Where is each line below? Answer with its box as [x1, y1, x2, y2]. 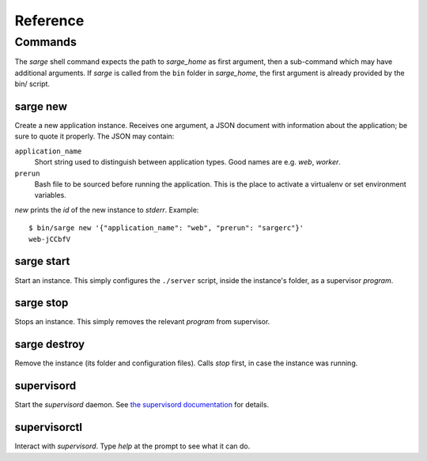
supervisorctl [14, 421, 83, 434]
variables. [34, 191, 66, 200]
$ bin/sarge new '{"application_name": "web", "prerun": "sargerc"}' [28, 224, 304, 232]
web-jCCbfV [28, 234, 71, 244]
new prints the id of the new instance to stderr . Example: [14, 205, 199, 214]
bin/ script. [14, 79, 51, 89]
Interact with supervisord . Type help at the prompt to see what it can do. [14, 441, 251, 451]
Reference [14, 12, 85, 29]
